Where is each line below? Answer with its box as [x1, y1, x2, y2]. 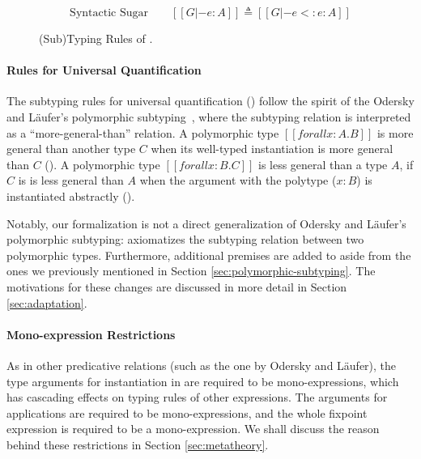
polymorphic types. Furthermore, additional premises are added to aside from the [6, 246, 411, 263]
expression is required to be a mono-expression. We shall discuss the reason [6, 420, 380, 437]
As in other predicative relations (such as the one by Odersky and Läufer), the [6, 356, 397, 373]
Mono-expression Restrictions [6, 325, 176, 342]
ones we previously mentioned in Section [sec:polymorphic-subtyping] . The [6, 262, 376, 279]
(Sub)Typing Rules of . [39, 30, 153, 46]
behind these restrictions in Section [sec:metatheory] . [6, 436, 269, 453]
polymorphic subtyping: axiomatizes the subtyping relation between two [6, 231, 364, 248]
